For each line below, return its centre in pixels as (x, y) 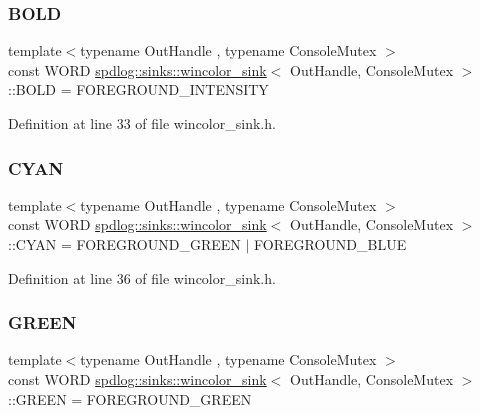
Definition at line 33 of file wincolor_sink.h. (142, 123)
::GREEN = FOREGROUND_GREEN (130, 398)
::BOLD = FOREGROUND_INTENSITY (138, 89)
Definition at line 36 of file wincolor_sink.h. (142, 277)
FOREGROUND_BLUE (330, 244)
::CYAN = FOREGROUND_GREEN (124, 244)
